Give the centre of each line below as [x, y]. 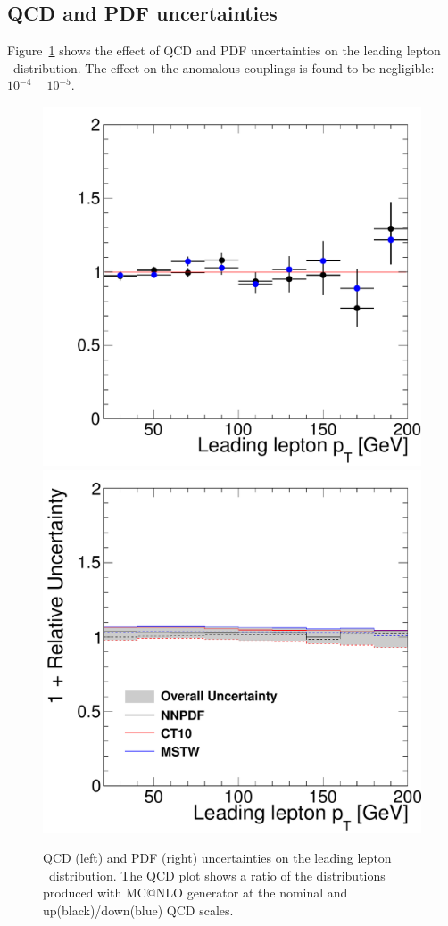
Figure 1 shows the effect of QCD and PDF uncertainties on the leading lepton [224, 50]
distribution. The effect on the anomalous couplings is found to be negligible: [224, 67]
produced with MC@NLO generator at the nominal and [195, 893]
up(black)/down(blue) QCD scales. [138, 910]
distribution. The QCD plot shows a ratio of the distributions [217, 875]
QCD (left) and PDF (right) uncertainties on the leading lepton [217, 858]
